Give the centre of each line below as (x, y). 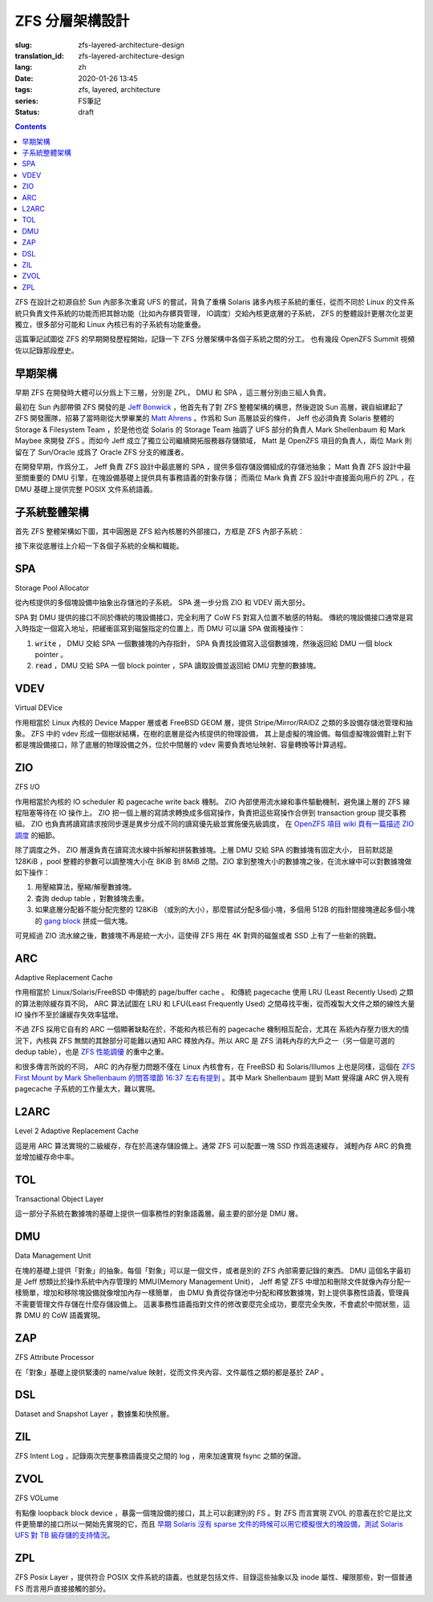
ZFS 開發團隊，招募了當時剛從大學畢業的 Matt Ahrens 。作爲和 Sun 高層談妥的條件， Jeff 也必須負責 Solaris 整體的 (204, 418)
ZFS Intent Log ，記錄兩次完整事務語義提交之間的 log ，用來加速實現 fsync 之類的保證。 (160, 1456)
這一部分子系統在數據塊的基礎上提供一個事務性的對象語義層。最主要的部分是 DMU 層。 (159, 1213)
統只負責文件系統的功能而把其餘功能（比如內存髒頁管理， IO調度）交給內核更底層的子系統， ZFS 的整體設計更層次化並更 (214, 313)
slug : (23, 45)
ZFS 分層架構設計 (72, 21)
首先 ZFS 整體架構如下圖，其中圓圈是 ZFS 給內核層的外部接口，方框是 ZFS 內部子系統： (160, 531)
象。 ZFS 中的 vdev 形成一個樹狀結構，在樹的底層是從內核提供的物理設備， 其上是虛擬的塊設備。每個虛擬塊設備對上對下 (213, 733)
